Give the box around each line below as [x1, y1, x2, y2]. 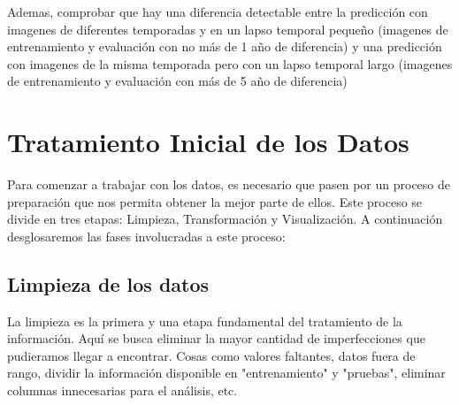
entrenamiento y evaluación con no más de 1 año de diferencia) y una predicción [7, 37, 442, 56]
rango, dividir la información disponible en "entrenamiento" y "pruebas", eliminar [7, 363, 446, 382]
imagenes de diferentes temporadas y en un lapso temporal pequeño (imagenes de [7, 19, 448, 38]
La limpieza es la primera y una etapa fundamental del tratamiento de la [7, 311, 402, 330]
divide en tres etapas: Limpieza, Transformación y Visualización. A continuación [7, 210, 443, 228]
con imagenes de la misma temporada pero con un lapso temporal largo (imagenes [7, 54, 453, 73]
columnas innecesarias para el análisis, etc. [7, 381, 238, 400]
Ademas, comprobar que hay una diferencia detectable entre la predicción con [7, 3, 428, 20]
